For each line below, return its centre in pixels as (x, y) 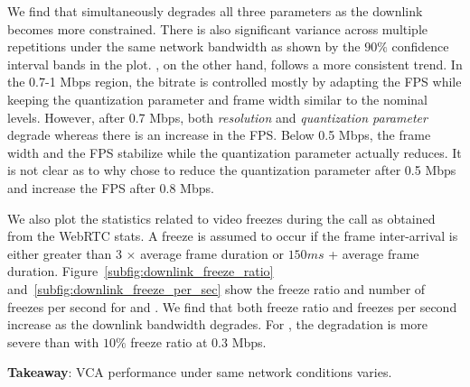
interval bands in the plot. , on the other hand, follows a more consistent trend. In (235, 64)
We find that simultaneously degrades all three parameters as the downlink (215, 11)
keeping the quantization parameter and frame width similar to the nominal (217, 99)
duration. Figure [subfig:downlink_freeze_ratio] (141, 271)
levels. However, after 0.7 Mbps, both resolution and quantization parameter (217, 117)
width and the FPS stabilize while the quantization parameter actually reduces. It (235, 152)
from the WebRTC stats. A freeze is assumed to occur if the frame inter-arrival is (233, 236)
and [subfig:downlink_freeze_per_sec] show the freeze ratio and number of (216, 288)
